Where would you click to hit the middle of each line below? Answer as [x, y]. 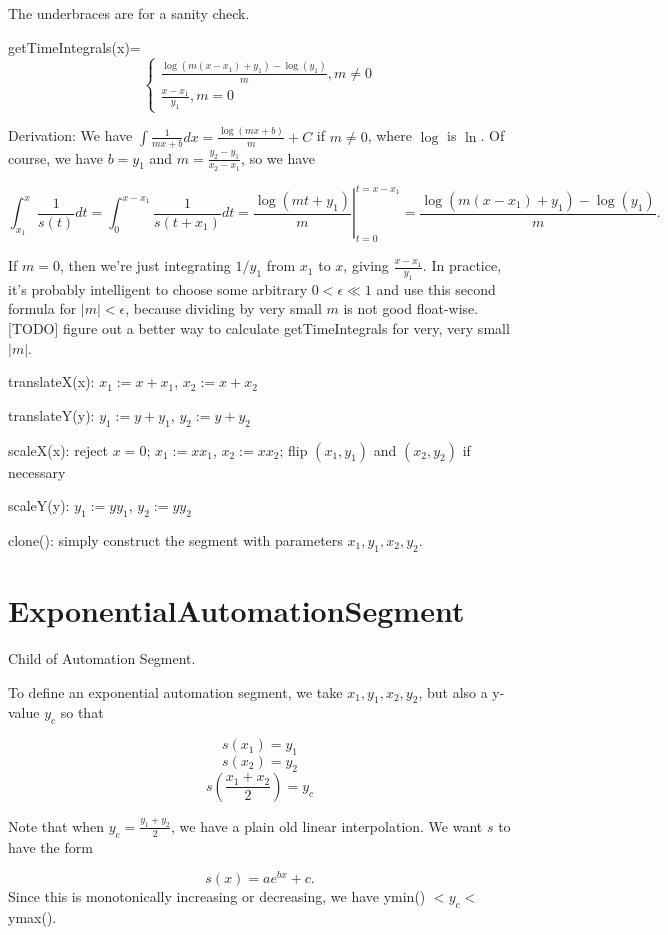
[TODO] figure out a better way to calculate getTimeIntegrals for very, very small [259, 328]
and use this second [436, 288]
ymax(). [32, 916]
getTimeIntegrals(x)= [74, 46]
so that [82, 712]
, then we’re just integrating [145, 265]
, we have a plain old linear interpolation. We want [327, 825]
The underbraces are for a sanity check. [129, 13]
